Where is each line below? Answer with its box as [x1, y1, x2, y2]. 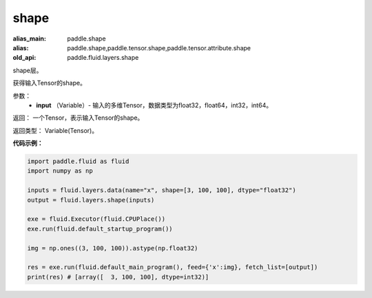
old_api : [12, 54, 37, 62]
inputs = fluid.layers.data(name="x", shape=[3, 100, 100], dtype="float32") [27, 187, 296, 194]
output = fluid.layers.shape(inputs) [27, 196, 155, 204]
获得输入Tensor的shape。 [12, 79, 86, 87]
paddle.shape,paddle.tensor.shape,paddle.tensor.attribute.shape [67, 43, 251, 52]
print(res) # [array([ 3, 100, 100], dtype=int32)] [27, 273, 209, 281]
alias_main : [12, 34, 46, 43]
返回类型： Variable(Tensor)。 [12, 126, 99, 134]
